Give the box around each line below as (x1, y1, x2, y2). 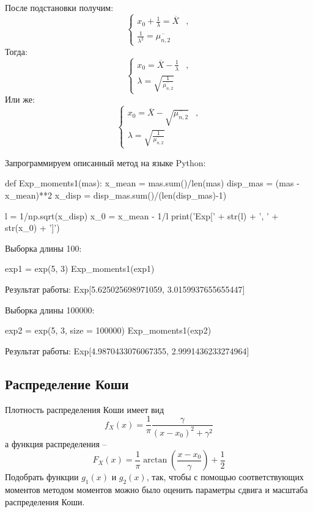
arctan (143, 456, 168, 465)
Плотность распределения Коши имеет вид (5, 403, 164, 415)
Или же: (5, 93, 35, 106)
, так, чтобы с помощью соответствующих (146, 470, 304, 483)
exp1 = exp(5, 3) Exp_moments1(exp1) (5, 262, 155, 275)
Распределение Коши (5, 374, 129, 393)
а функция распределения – (5, 437, 107, 450)
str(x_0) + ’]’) (5, 221, 60, 234)
